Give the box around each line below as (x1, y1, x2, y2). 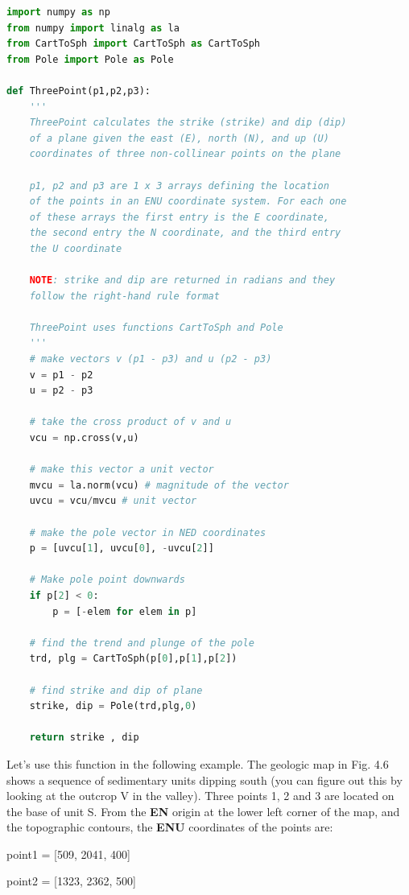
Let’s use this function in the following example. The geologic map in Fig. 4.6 (6, 755, 389, 772)
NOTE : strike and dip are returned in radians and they (29, 274, 336, 287)
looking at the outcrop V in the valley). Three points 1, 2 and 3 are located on (6, 787, 395, 804)
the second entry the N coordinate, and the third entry (29, 227, 341, 239)
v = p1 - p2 (29, 369, 93, 381)
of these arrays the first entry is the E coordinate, (29, 211, 329, 223)
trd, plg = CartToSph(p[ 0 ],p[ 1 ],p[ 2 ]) (29, 653, 238, 665)
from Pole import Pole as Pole (6, 53, 174, 65)
